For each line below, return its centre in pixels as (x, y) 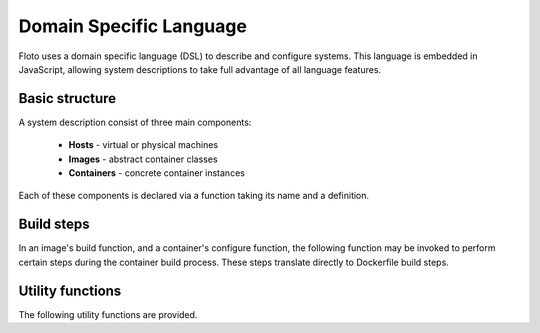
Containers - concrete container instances (156, 173)
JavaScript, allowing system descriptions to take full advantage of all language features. (200, 69)
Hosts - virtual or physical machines (143, 145)
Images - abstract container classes (143, 159)
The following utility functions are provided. (108, 314)
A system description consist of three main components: (135, 122)
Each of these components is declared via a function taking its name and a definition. (194, 196)
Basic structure (67, 98)
